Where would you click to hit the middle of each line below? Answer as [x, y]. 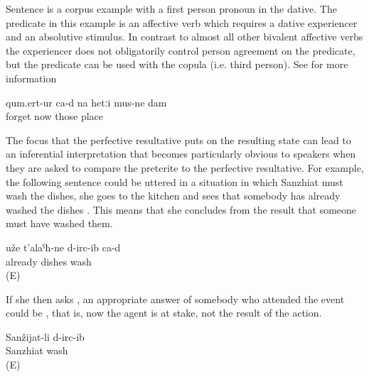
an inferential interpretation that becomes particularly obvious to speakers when [181, 154]
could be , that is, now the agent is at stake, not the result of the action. [164, 313]
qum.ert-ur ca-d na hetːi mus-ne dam [86, 102]
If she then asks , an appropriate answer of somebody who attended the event [175, 299]
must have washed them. [59, 223]
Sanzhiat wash [37, 350]
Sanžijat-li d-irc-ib [45, 336]
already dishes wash [49, 261]
